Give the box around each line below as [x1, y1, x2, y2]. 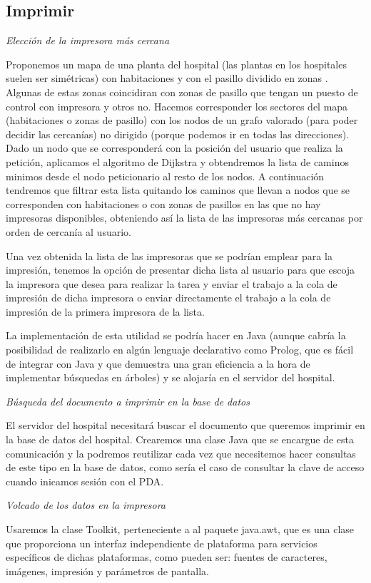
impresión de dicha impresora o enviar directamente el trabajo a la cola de [6, 290, 331, 305]
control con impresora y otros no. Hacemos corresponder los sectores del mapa [6, 98, 348, 113]
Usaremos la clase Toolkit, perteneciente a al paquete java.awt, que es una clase [6, 522, 355, 537]
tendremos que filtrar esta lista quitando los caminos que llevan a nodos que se [6, 182, 350, 197]
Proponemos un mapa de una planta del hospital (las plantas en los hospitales [6, 56, 347, 71]
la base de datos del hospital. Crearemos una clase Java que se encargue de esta [6, 432, 355, 447]
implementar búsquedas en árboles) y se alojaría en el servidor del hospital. [6, 370, 335, 385]
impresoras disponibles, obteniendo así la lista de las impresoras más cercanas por [6, 210, 363, 225]
